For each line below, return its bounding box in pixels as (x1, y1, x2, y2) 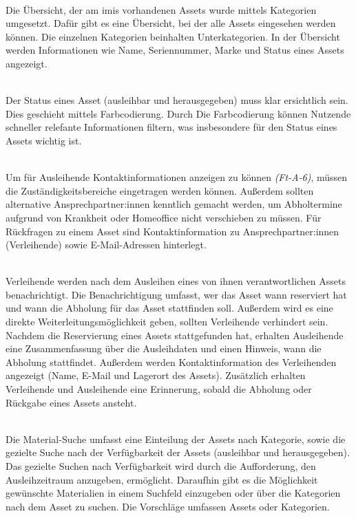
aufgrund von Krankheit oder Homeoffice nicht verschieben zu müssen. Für (6, 210, 322, 224)
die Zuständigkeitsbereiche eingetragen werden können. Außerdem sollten (6, 183, 314, 197)
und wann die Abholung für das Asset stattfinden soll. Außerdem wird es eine (6, 301, 333, 315)
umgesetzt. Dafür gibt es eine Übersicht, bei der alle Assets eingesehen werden (6, 16, 336, 30)
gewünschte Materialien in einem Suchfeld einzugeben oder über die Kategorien (6, 486, 341, 500)
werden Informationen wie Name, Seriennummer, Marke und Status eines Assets (6, 43, 344, 57)
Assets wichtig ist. (6, 133, 82, 147)
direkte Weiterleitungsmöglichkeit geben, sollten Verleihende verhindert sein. (6, 314, 328, 329)
